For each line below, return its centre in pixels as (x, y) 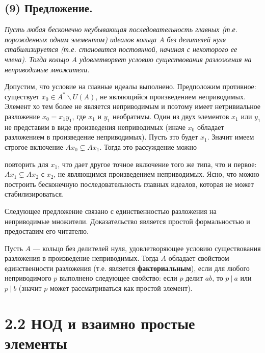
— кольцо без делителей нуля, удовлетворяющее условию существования (147, 248)
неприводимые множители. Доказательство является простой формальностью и (127, 221)
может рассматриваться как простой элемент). (121, 288)
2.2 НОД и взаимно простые (100, 323)
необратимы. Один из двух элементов (171, 116)
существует (22, 96)
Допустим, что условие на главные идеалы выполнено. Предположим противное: (130, 86)
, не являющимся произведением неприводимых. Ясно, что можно (156, 174)
